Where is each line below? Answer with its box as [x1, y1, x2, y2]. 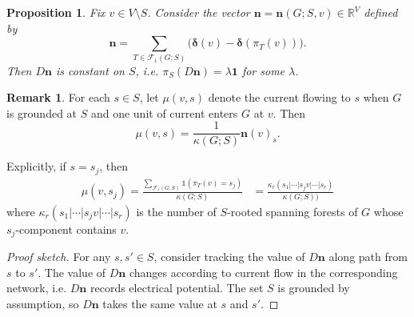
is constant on [56, 62, 125, 78]
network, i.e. [6, 279, 67, 296]
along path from [328, 248, 408, 265]
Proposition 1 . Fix [6, 4, 105, 20]
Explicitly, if [6, 158, 66, 175]
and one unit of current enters [90, 104, 238, 121]
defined [364, 4, 398, 20]
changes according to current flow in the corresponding [129, 263, 398, 280]
